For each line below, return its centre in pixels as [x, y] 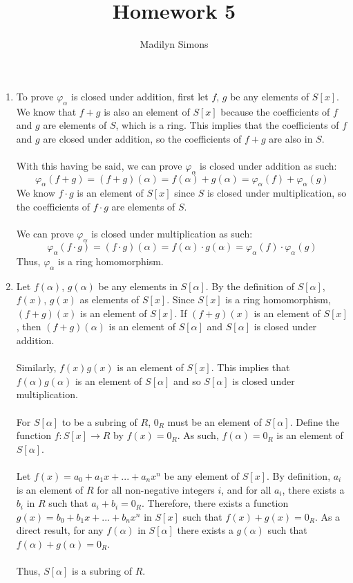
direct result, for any [60, 530]
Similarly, [36, 367]
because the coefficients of [275, 111]
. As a [327, 516]
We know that [46, 111]
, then [29, 326]
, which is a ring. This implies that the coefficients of [227, 125]
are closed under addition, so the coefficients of [142, 138]
